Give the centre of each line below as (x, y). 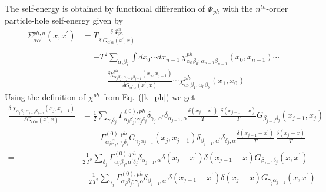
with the (238, 8)
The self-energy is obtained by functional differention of (105, 8)
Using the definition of (45, 96)
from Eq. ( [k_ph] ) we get (149, 96)
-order (277, 8)
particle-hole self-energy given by (64, 20)
